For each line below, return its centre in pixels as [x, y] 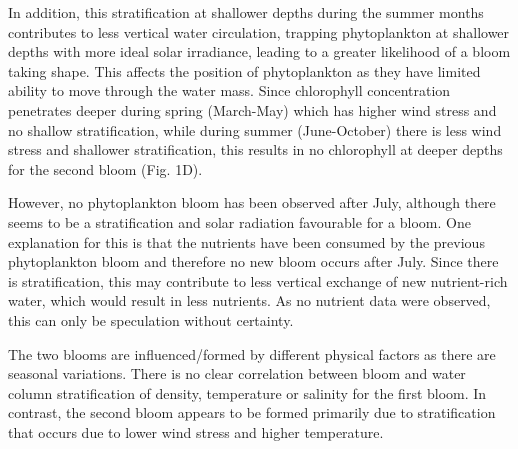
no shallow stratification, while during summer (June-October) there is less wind [255, 129]
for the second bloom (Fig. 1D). [105, 168]
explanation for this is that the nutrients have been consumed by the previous [246, 241]
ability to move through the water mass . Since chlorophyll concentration [229, 90]
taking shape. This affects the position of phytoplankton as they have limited [244, 70]
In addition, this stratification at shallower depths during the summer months [246, 12]
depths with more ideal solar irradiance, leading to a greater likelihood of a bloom [259, 51]
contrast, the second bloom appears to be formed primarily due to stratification [252, 412]
